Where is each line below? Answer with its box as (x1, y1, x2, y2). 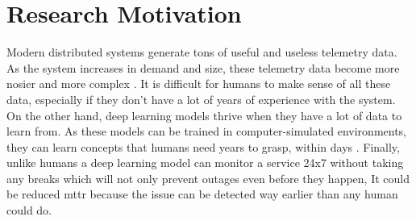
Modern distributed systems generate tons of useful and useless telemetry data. (6, 44, 397, 60)
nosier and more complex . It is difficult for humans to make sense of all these (6, 75, 391, 92)
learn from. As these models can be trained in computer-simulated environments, (6, 123, 407, 140)
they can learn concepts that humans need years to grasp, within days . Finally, (6, 138, 400, 155)
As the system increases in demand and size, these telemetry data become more (6, 59, 400, 76)
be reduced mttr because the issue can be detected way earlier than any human (6, 186, 398, 202)
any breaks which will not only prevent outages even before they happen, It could (6, 169, 410, 186)
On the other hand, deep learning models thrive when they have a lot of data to (6, 106, 402, 123)
